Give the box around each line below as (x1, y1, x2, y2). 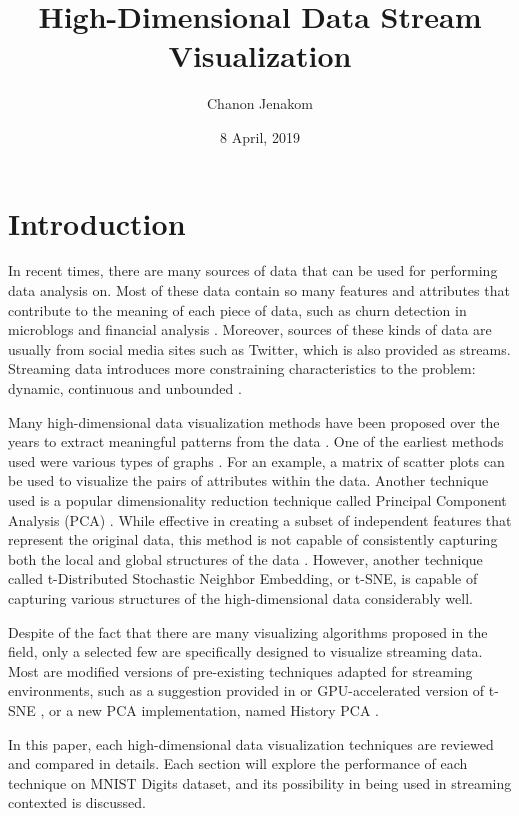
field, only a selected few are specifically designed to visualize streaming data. (8, 641, 483, 662)
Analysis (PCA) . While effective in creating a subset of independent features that (8, 509, 512, 530)
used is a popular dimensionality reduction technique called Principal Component (8, 489, 507, 510)
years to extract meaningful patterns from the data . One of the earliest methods (8, 431, 504, 452)
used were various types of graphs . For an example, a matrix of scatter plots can (8, 450, 505, 471)
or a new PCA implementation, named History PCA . (49, 699, 379, 720)
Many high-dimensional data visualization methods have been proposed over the (8, 411, 500, 432)
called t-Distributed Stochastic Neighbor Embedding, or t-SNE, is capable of (8, 568, 478, 589)
